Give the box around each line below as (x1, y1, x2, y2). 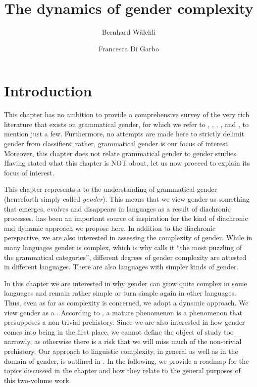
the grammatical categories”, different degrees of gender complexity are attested (4, 252, 247, 262)
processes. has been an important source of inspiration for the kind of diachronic (4, 213, 248, 223)
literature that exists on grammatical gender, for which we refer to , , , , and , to (4, 119, 249, 129)
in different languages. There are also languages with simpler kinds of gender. (4, 261, 239, 272)
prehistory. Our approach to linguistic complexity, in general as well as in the (4, 345, 238, 356)
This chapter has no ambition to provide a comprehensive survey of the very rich (4, 109, 250, 120)
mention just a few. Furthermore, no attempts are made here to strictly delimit (4, 129, 245, 139)
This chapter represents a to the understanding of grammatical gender (4, 184, 217, 194)
